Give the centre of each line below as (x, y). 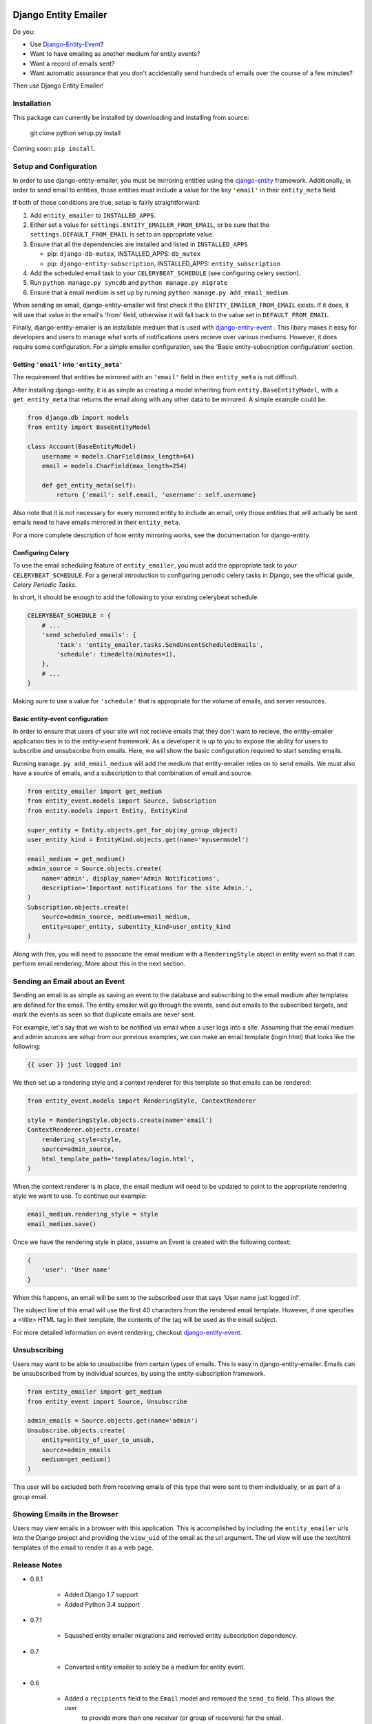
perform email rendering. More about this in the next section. (99, 964)
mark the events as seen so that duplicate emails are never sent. (104, 1014)
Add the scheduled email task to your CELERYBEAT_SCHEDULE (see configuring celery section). (165, 273)
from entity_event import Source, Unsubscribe (107, 1401)
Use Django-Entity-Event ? (67, 44)
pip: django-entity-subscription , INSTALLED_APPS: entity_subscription (164, 263)
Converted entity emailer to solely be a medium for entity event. (155, 1667)
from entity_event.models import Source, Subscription (122, 801)
